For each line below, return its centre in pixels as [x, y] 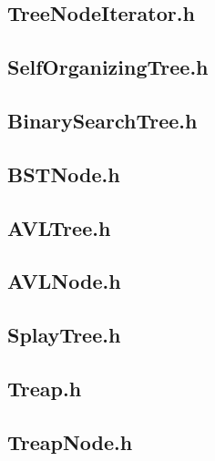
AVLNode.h [64, 281]
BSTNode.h [64, 174]
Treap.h [45, 388]
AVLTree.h [59, 227]
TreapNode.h [70, 441]
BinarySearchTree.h [102, 120]
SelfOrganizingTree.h [108, 67]
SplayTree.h [64, 335]
